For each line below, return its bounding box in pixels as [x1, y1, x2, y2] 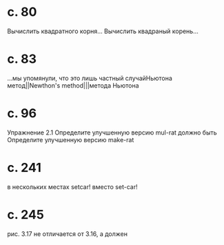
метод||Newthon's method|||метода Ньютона [7, 81, 139, 90]
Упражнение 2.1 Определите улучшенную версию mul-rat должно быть [7, 128, 217, 137]
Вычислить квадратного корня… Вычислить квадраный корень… [7, 27, 198, 35]
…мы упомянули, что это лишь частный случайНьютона [7, 74, 172, 82]
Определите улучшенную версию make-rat [7, 135, 134, 144]
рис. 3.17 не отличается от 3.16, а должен [7, 229, 128, 238]
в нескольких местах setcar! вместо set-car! [7, 182, 138, 190]
